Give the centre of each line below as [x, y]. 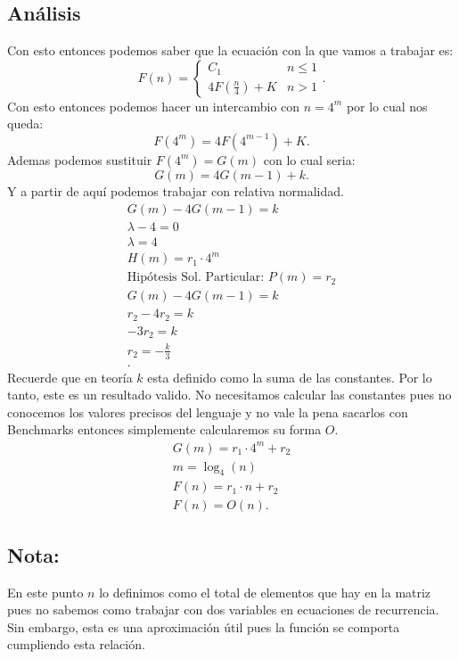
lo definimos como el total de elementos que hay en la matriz [265, 592]
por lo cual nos [387, 106]
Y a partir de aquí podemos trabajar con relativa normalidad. [176, 190]
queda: [25, 124]
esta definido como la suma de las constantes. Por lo [290, 377]
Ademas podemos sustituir [80, 159]
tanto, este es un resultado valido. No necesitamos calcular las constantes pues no [229, 395]
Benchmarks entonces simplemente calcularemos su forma [164, 429]
